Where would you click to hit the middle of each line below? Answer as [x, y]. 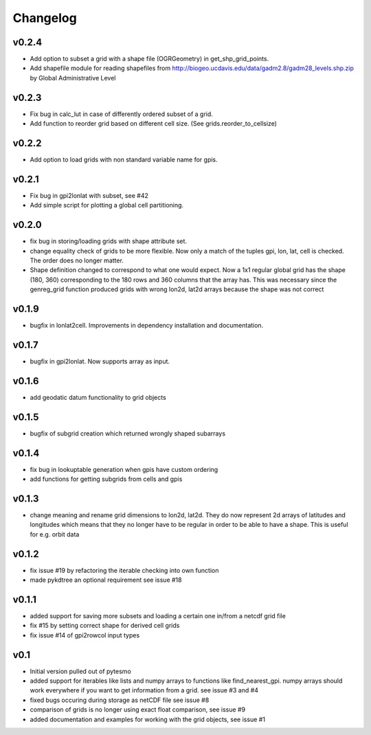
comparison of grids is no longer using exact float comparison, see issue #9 [138, 710]
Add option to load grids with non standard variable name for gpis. [124, 160]
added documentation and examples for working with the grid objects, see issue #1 [148, 719]
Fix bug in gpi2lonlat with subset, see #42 [89, 195]
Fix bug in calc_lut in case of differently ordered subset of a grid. [121, 114]
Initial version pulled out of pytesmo [81, 671]
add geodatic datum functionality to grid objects [98, 397]
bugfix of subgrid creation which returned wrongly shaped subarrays [128, 433]
